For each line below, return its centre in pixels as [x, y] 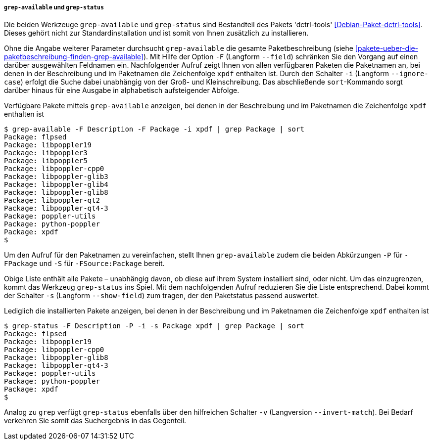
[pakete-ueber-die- [387, 48]
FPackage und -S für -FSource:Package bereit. [84, 264]
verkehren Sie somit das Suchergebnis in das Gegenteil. [95, 421]
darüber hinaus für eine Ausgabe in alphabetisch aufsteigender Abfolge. [122, 90]
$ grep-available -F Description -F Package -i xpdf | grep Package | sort [154, 129]
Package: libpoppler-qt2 [52, 200]
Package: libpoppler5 [46, 161]
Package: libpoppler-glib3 [56, 177]
